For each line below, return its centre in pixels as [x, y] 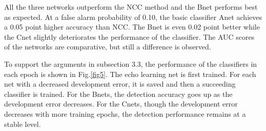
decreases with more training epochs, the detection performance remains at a [125, 113]
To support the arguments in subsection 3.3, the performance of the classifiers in [131, 63]
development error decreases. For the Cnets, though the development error [121, 104]
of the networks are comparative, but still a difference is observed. [108, 47]
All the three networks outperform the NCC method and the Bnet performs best [131, 7]
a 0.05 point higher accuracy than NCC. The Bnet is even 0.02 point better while [132, 27]
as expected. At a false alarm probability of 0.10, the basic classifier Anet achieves [133, 17]
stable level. [23, 124]
